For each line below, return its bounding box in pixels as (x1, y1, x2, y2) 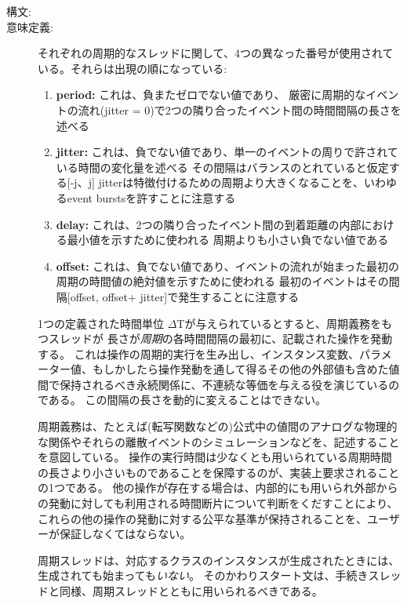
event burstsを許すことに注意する (67, 189, 236, 206)
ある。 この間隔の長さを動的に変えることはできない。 (48, 391, 327, 408)
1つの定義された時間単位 (38, 315, 164, 331)
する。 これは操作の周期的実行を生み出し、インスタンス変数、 (38, 345, 360, 362)
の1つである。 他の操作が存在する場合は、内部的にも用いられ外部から (38, 479, 398, 496)
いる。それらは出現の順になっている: (38, 60, 227, 76)
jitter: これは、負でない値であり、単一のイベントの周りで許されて (56, 144, 398, 160)
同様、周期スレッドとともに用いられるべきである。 (59, 583, 323, 599)
